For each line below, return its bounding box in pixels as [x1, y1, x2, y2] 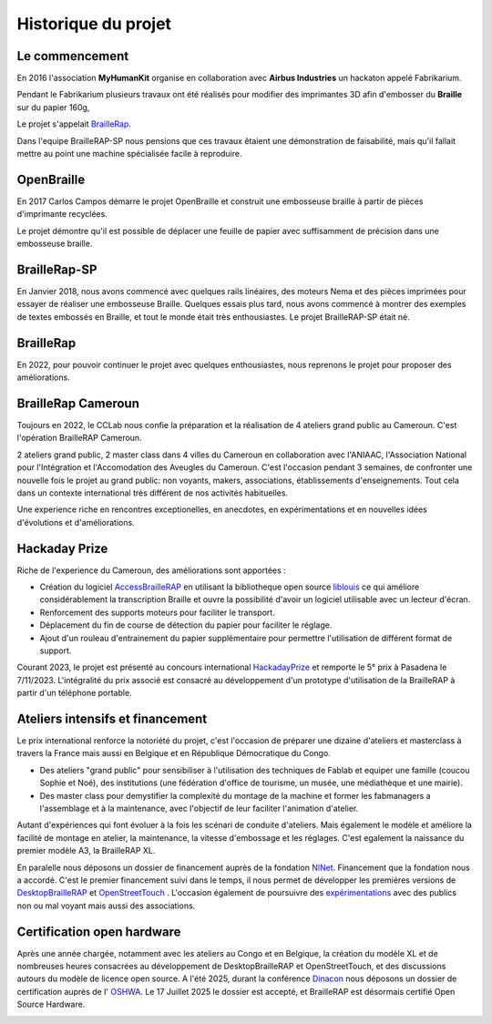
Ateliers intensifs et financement [16, 711, 208, 726]
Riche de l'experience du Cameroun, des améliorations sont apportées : [16, 565, 286, 576]
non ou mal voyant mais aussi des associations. [16, 900, 196, 911]
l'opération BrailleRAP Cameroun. [16, 433, 142, 444]
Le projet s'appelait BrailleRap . [16, 118, 132, 129]
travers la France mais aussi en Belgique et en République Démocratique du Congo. [16, 748, 332, 759]
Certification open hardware [16, 924, 181, 939]
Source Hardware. [16, 998, 86, 1010]
